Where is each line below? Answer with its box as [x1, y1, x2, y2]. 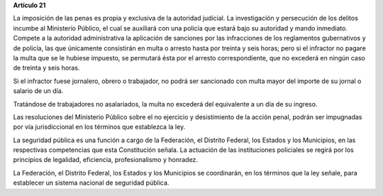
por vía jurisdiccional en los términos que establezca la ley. [13, 123, 186, 131]
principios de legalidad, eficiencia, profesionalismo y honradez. [13, 156, 199, 164]
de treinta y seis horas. [13, 64, 80, 72]
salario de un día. [13, 87, 64, 95]
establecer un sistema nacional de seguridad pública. [13, 178, 170, 187]
